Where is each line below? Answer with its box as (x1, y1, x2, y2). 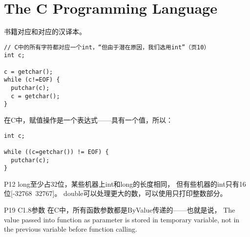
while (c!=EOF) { (4, 76, 60, 84)
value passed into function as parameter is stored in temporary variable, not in (4, 214, 240, 224)
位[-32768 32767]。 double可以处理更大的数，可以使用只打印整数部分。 (4, 188, 227, 198)
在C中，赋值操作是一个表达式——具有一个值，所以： (4, 114, 173, 125)
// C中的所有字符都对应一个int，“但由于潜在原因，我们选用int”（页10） (4, 43, 210, 51)
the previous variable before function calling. (4, 224, 137, 234)
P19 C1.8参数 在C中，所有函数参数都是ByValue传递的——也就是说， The (4, 205, 235, 215)
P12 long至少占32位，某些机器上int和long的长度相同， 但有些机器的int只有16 (4, 178, 246, 189)
